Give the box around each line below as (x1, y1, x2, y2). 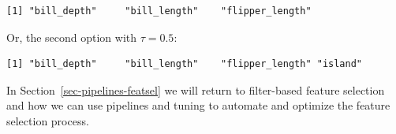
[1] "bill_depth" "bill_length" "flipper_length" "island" (6, 58, 363, 70)
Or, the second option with (6, 28, 137, 45)
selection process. (6, 112, 89, 128)
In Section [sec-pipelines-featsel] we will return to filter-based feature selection (6, 81, 385, 98)
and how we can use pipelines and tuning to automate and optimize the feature (6, 97, 390, 114)
